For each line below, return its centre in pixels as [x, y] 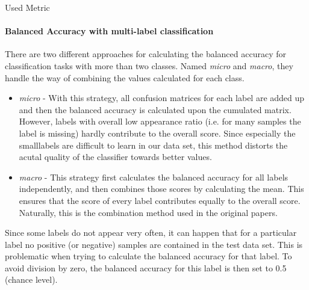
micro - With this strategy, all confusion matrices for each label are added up [162, 98]
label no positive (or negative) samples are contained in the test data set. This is [154, 244]
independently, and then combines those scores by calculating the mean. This [161, 189]
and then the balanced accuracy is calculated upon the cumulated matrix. [155, 109]
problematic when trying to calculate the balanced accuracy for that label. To [148, 256]
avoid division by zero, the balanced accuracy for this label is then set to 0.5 [146, 267]
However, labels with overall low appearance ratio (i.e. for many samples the [160, 121]
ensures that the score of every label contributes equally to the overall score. [160, 200]
